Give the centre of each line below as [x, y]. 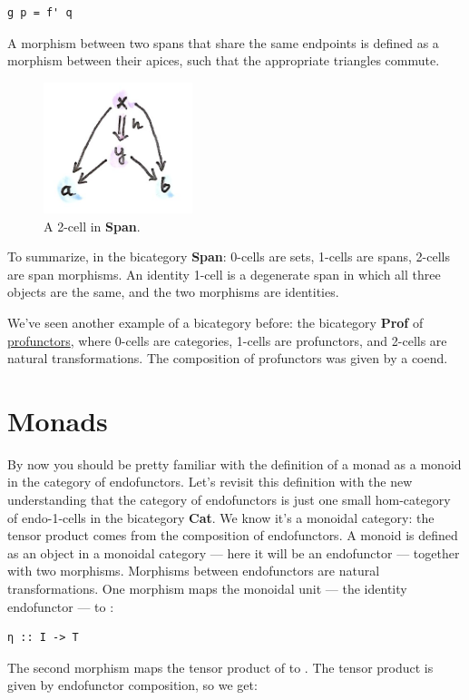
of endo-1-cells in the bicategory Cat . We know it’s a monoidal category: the [221, 517]
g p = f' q [40, 13]
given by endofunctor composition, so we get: [132, 685]
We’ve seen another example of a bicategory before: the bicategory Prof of [215, 322]
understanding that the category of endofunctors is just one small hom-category [229, 500]
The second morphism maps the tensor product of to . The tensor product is [220, 667]
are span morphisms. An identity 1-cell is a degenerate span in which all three [224, 274]
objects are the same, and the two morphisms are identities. [173, 292]
